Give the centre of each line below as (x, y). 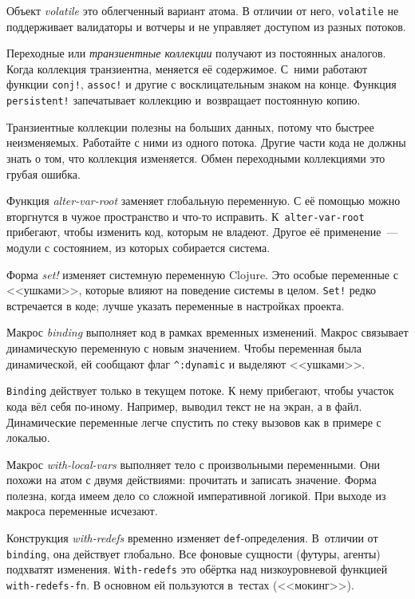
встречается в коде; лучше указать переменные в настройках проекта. (176, 305)
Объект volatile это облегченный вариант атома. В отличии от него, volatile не (203, 10)
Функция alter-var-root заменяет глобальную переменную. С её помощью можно (204, 201)
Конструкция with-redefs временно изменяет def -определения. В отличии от (192, 538)
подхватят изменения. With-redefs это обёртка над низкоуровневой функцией (197, 569)
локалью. (28, 437)
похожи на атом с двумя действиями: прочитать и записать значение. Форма (192, 480)
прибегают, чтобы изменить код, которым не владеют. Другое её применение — (202, 232)
